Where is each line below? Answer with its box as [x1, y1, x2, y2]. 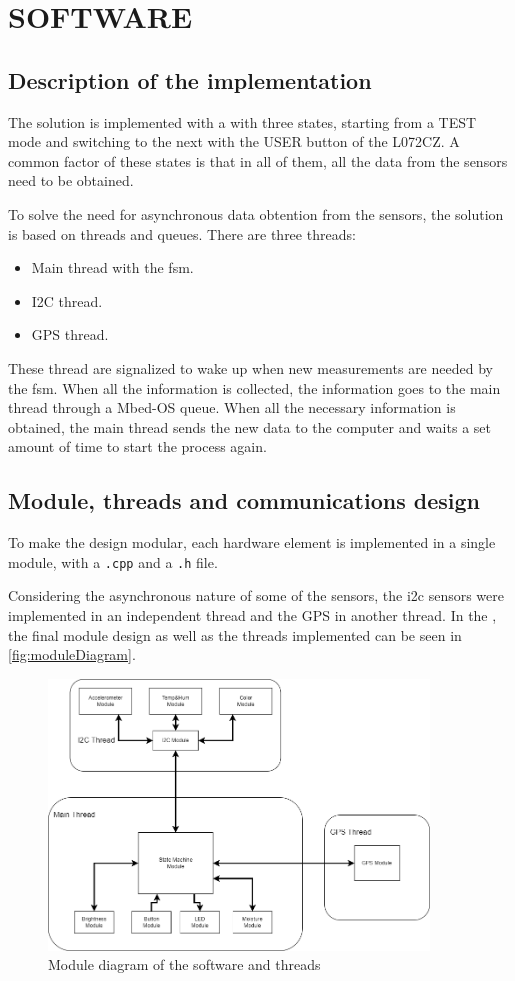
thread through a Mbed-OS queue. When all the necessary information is [8, 397, 456, 418]
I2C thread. [31, 290, 103, 311]
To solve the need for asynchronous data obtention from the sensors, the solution [8, 203, 504, 224]
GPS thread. [31, 324, 109, 345]
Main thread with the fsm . [31, 257, 194, 278]
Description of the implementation [8, 64, 372, 95]
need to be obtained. [8, 170, 134, 191]
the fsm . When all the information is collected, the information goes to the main [8, 377, 501, 398]
